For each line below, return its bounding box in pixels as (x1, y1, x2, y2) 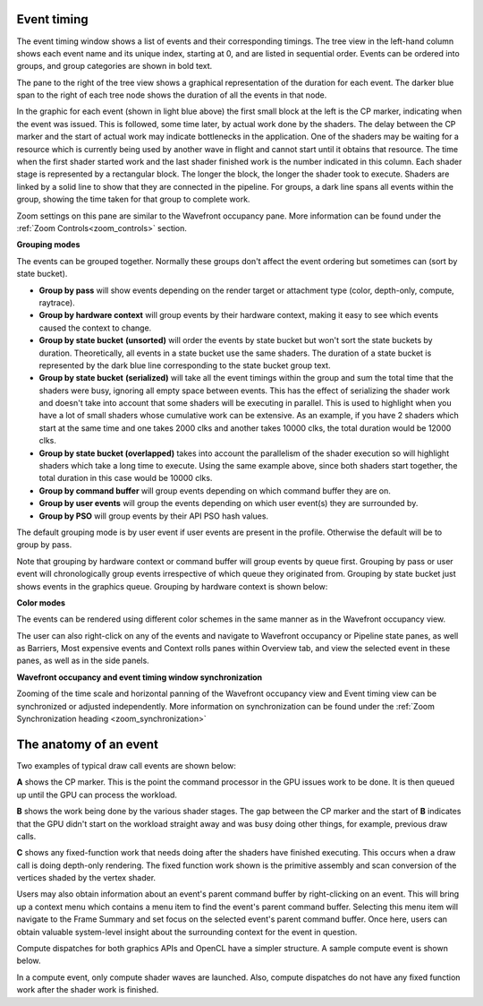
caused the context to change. (38, 322, 152, 333)
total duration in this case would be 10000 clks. (38, 473, 213, 484)
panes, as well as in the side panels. (16, 655, 149, 666)
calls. (16, 830, 37, 841)
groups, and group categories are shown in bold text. (16, 61, 213, 72)
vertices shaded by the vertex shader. (16, 873, 157, 883)
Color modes (16, 597, 66, 608)
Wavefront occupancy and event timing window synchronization (16, 672, 263, 683)
